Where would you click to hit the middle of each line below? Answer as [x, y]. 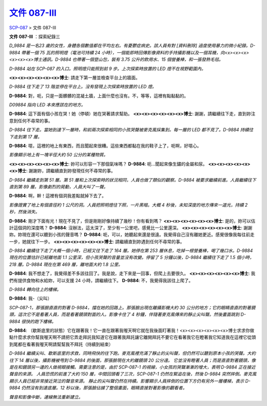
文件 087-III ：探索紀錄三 [35, 37]
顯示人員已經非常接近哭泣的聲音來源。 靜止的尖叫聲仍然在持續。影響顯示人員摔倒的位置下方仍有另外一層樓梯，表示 [127, 381]
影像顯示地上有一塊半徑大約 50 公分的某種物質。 [59, 155]
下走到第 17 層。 [25, 137]
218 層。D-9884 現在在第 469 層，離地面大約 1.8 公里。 [66, 264]
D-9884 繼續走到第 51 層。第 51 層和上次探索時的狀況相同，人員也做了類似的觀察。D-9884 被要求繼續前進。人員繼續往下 [133, 180]
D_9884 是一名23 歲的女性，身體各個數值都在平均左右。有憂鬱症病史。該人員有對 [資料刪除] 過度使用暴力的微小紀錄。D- [132, 46]
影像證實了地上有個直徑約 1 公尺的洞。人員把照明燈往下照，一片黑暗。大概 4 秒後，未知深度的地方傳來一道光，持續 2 [128, 205]
